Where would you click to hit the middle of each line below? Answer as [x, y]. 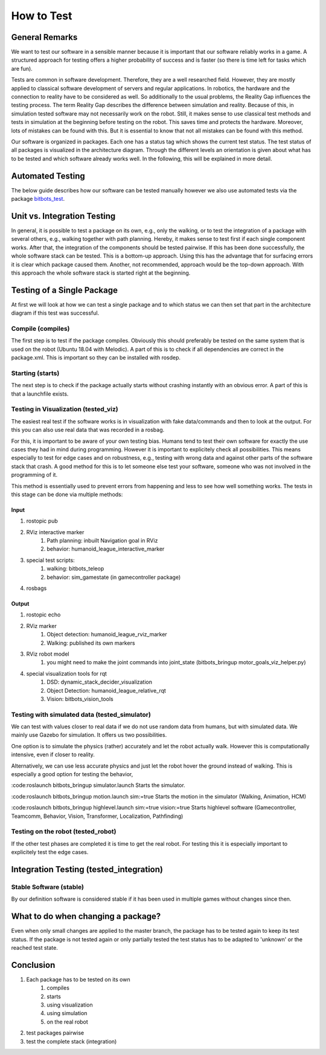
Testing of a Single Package [64, 290]
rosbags [37, 588]
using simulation [67, 1013]
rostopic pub [42, 521]
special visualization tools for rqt [66, 673]
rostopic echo [43, 615]
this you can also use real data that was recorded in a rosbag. [88, 430]
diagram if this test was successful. [55, 313]
